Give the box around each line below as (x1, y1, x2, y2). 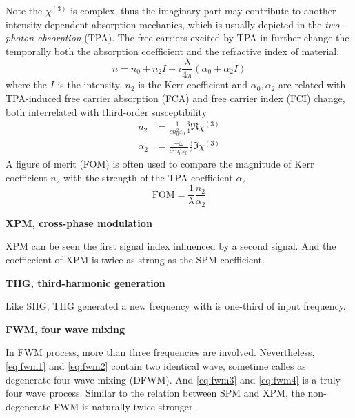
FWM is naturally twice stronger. (54, 399, 196, 413)
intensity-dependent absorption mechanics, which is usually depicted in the (6, 17, 322, 31)
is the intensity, (57, 77, 122, 92)
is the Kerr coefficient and (138, 77, 248, 92)
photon (6, 30, 34, 45)
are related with (278, 77, 346, 92)
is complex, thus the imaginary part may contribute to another (70, 3, 336, 17)
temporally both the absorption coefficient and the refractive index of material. (6, 43, 340, 58)
